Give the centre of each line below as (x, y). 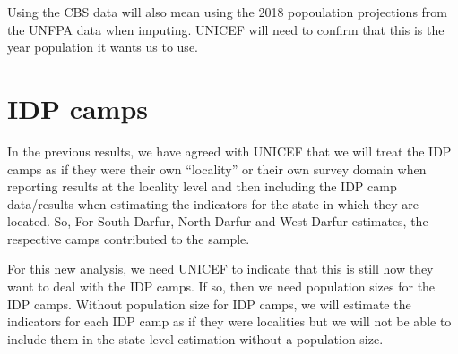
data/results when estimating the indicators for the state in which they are (213, 203)
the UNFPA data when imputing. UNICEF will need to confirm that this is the (226, 29)
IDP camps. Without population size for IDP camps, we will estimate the (209, 303)
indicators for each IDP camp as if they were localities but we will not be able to (229, 321)
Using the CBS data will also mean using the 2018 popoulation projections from (227, 12)
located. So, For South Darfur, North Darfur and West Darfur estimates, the (218, 221)
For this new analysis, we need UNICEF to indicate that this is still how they (220, 269)
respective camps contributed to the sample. (129, 238)
